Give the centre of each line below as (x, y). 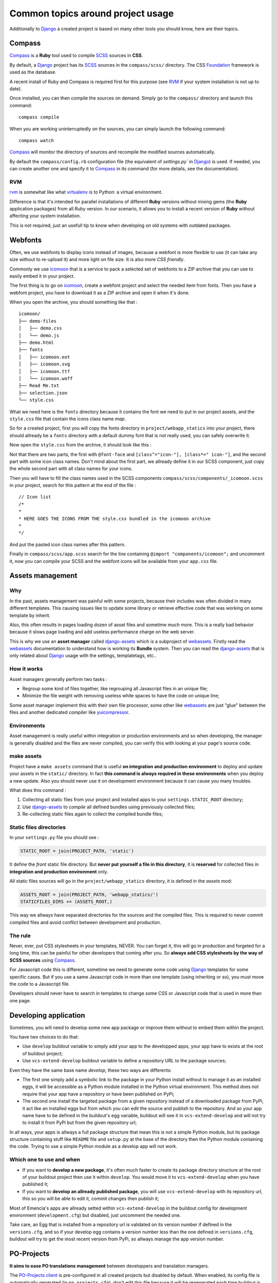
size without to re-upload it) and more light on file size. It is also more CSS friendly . (97, 260)
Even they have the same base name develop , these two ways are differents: (91, 1070)
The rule (20, 936)
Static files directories (38, 827)
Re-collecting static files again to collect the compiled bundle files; (93, 814)
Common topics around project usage (92, 13)
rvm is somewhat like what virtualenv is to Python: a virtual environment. (86, 192)
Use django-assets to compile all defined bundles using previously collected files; (109, 807)
